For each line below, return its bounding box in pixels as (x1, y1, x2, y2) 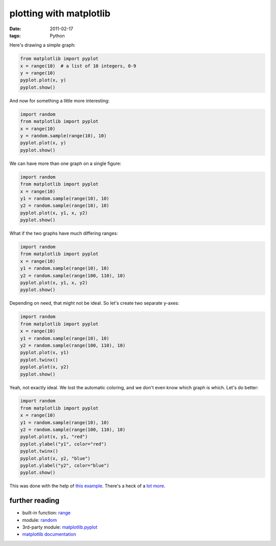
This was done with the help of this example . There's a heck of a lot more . (9, 483, 166, 489)
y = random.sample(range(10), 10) (20, 133, 107, 139)
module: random (22, 517, 57, 523)
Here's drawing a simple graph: (9, 42, 76, 48)
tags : (9, 32, 21, 38)
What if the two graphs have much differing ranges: (9, 230, 119, 237)
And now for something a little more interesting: (9, 97, 110, 103)
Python (50, 32, 65, 38)
